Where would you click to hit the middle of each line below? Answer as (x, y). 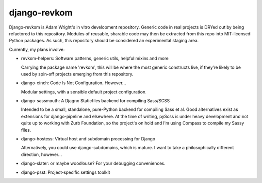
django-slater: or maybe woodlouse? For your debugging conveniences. (93, 163)
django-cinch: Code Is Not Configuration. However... (74, 83)
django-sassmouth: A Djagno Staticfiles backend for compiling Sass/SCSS (95, 101)
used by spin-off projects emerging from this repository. (77, 74)
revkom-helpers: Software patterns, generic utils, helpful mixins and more (95, 59)
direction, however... (41, 154)
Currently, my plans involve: (37, 49)
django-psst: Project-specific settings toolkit (65, 172)
